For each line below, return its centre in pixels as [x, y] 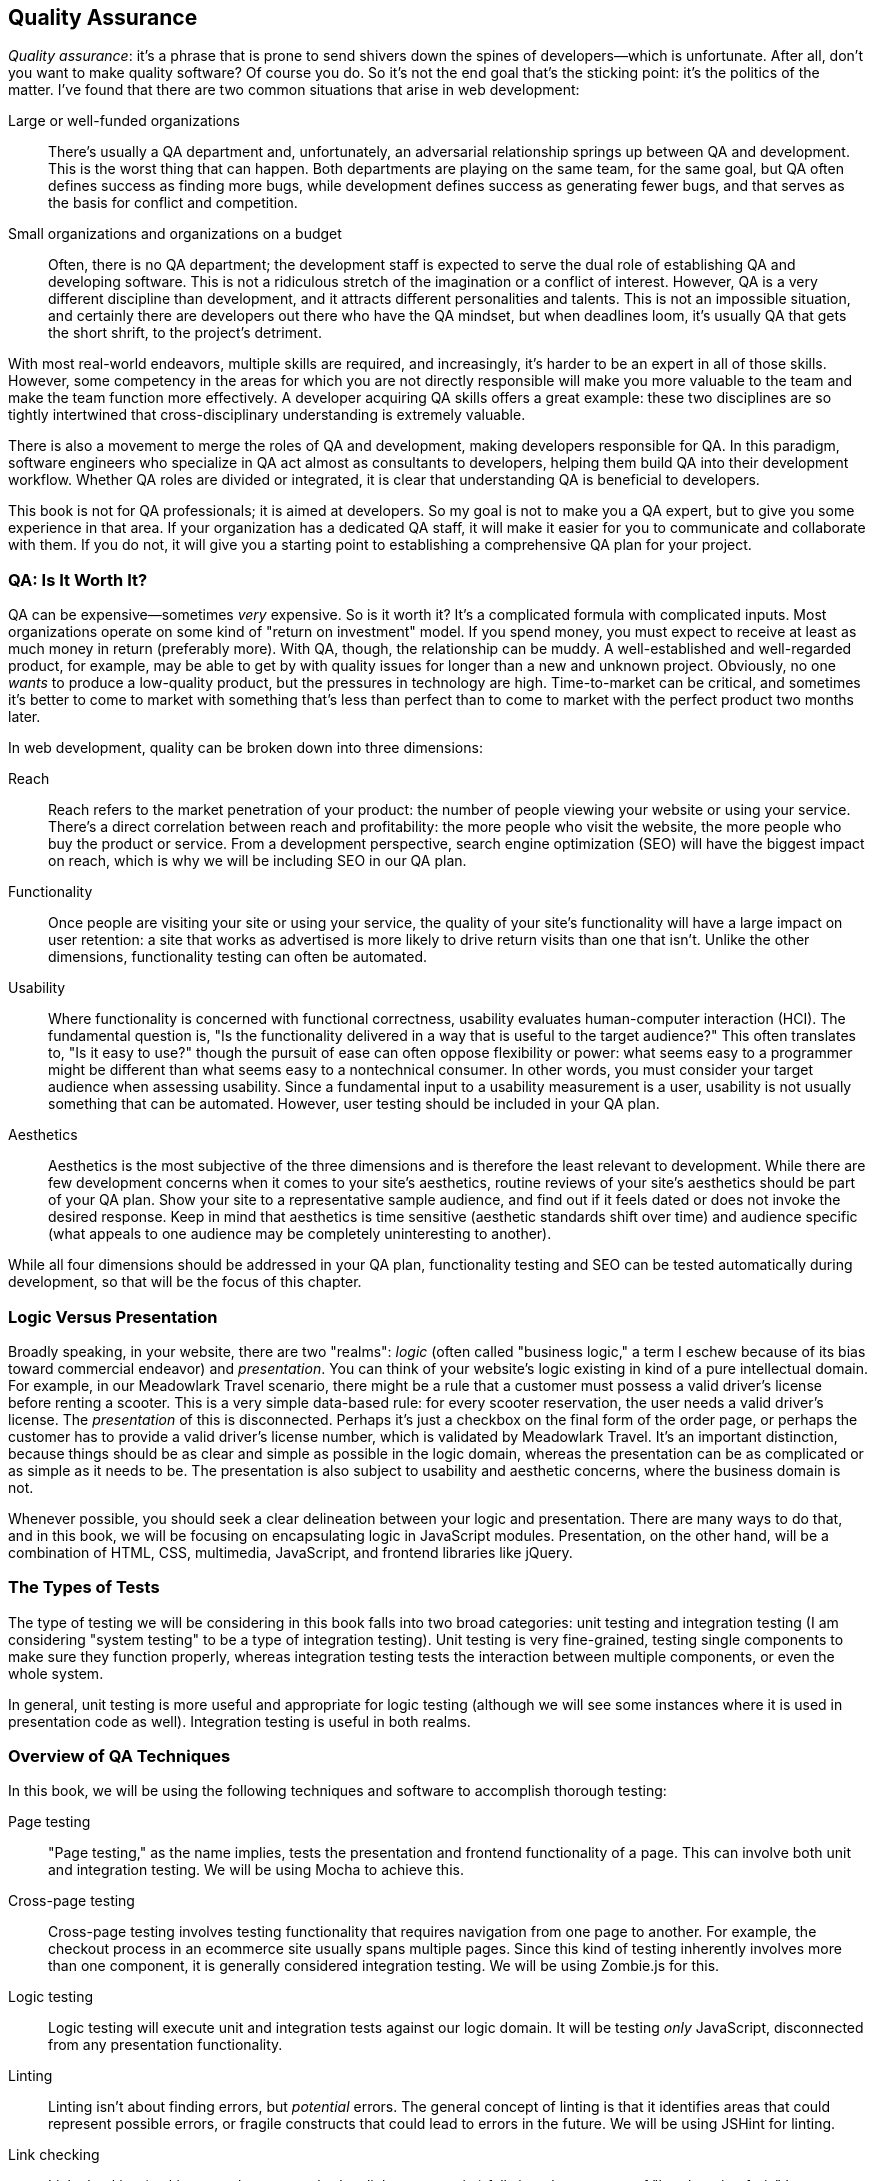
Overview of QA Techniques [119, 1756]
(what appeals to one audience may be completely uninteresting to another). [300, 1234]
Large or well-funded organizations [124, 121]
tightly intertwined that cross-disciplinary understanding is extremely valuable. [267, 415]
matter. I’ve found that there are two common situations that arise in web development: [294, 90]
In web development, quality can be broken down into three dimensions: [245, 748]
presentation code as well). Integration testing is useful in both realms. [239, 1721]
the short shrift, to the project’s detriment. [185, 333]
